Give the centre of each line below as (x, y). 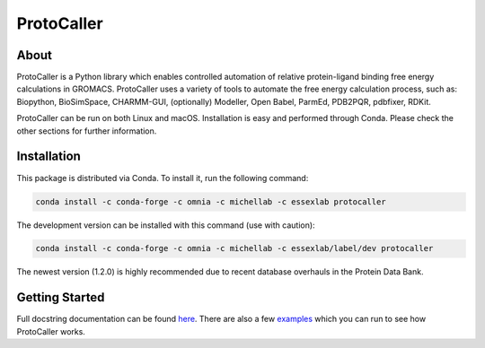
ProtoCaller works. (51, 331)
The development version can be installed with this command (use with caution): (166, 225)
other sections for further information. (87, 131)
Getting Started (61, 297)
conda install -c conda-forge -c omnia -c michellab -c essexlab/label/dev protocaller (234, 248)
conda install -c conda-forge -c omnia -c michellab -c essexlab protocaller (211, 201)
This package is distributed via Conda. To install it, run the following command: (163, 178)
